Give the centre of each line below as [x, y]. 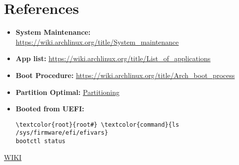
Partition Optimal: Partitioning [68, 92]
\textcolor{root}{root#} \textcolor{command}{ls [97, 124]
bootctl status [41, 141]
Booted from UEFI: [50, 109]
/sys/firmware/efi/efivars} [62, 133]
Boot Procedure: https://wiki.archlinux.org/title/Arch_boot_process [125, 75]
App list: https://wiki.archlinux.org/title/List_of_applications [113, 58]
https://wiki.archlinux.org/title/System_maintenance [97, 41]
